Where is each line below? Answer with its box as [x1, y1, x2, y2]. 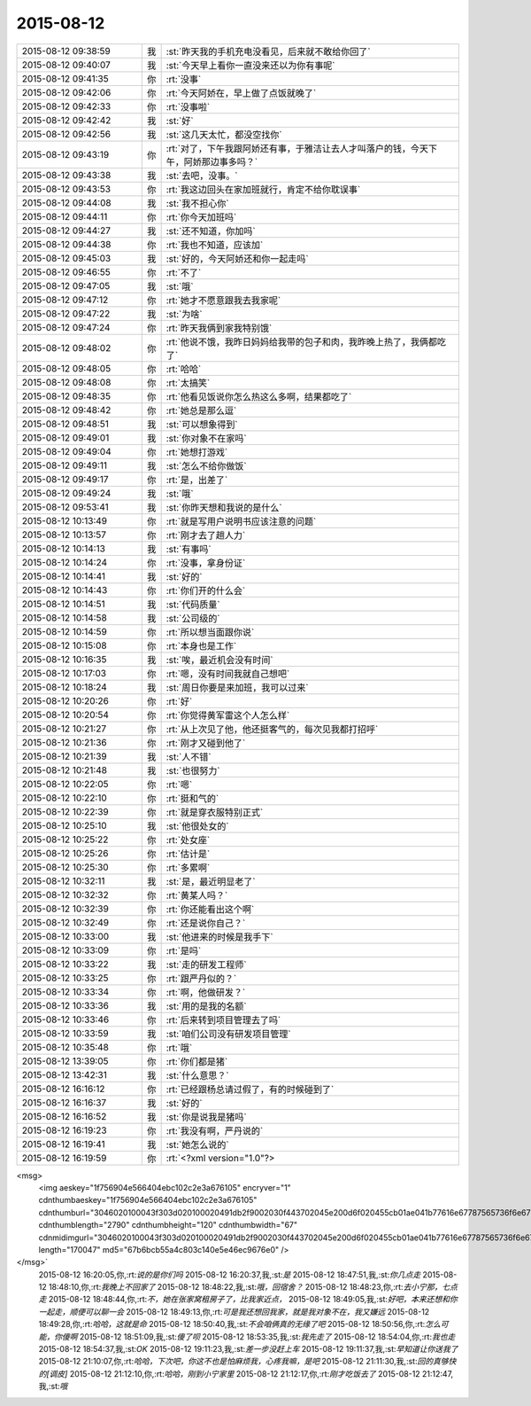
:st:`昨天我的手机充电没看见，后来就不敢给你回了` [165, 45, 371, 58]
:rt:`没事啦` [165, 100, 211, 113]
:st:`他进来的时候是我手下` [165, 931, 273, 943]
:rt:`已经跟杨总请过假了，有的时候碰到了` [165, 1082, 335, 1095]
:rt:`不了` [165, 266, 202, 278]
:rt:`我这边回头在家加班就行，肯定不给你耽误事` [165, 183, 361, 195]
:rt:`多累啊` [165, 861, 211, 873]
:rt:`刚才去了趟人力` [165, 528, 246, 541]
